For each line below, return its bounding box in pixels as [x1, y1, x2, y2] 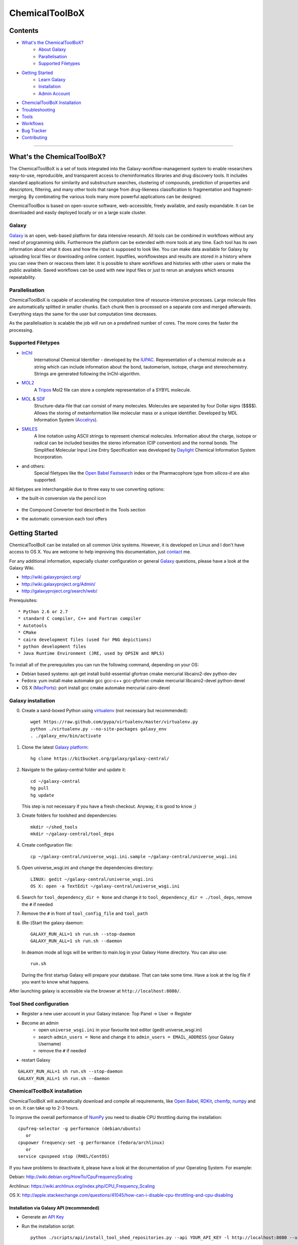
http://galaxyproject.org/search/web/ [21, 588, 98, 594]
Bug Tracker [21, 127, 47, 133]
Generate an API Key [21, 1214, 64, 1220]
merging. [9, 193, 28, 199]
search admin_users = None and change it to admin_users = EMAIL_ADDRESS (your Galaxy [38, 1034, 234, 1040]
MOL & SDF [21, 396, 46, 402]
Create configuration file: [21, 842, 73, 848]
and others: [21, 463, 45, 469]
